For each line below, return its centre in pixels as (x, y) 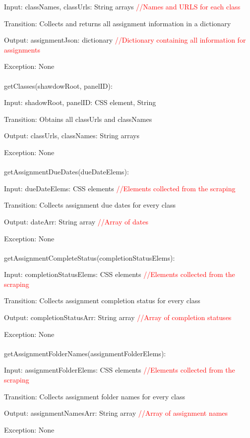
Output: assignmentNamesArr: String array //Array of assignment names (116, 413)
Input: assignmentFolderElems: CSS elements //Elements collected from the (120, 370)
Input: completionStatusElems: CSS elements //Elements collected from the (120, 274)
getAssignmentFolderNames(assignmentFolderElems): (85, 353)
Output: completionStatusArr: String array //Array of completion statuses (118, 317)
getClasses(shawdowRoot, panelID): (58, 85)
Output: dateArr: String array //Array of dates (76, 221)
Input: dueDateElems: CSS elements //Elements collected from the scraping (120, 188)
